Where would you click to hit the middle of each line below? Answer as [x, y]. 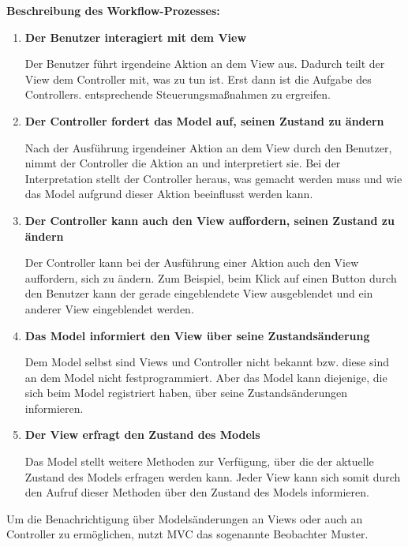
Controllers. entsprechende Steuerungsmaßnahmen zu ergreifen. [178, 94]
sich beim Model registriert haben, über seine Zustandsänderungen [186, 393]
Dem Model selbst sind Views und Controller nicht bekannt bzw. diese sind [207, 362]
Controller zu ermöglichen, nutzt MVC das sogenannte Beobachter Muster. [187, 534]
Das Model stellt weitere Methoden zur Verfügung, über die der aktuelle [199, 461]
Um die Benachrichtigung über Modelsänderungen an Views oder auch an [185, 518]
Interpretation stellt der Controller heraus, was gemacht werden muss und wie [213, 178]
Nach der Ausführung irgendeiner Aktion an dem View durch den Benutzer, [208, 147]
